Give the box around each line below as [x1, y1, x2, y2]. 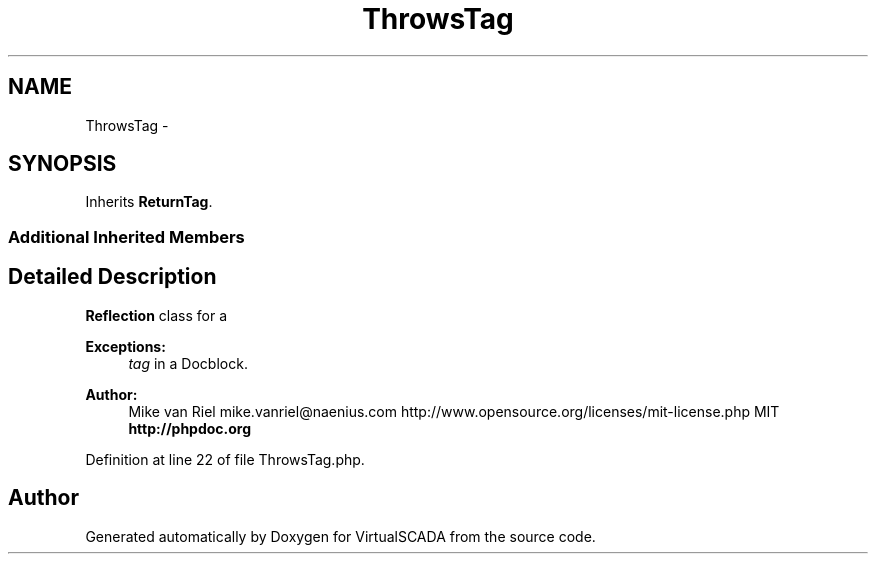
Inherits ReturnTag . [85, 193, 213, 211]
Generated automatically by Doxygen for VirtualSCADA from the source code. [85, 527, 596, 545]
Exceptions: [85, 337, 166, 355]
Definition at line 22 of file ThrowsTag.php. [85, 450, 365, 468]
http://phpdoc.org [128, 419, 252, 437]
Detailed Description [8, 264, 217, 290]
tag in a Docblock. [128, 354, 248, 372]
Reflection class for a [85, 306, 228, 324]
